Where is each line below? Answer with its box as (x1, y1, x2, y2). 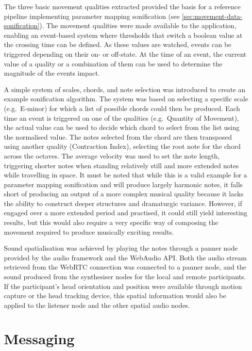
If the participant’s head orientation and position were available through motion (4, 281, 242, 291)
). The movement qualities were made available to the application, (39, 20, 236, 31)
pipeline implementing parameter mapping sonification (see (4, 11, 180, 21)
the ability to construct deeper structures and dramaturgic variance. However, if (4, 198, 242, 208)
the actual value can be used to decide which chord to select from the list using (4, 122, 240, 132)
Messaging (4, 328, 75, 348)
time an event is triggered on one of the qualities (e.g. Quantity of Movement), (4, 112, 239, 123)
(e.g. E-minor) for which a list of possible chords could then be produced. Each (4, 103, 240, 113)
